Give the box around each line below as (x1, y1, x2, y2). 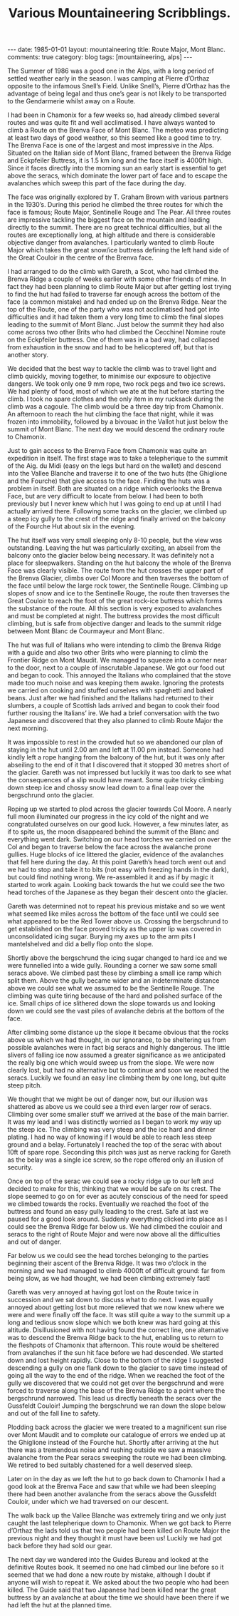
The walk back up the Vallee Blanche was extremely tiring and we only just (7, 1511, 226, 1520)
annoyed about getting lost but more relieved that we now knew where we (7, 1303, 225, 1311)
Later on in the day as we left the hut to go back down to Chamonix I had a (7, 1475, 225, 1483)
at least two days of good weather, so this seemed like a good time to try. (7, 133, 223, 142)
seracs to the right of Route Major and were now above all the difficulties (7, 1230, 221, 1239)
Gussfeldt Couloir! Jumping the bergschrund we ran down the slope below (7, 1401, 226, 1410)
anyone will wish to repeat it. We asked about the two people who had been (7, 1578, 229, 1587)
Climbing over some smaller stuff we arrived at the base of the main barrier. (7, 1110, 229, 1119)
